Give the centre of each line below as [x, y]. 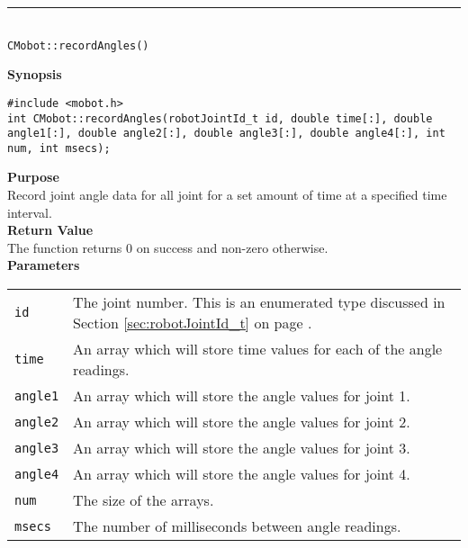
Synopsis [35, 74]
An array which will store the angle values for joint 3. [242, 448]
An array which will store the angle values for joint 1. [242, 396]
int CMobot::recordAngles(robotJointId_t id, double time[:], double [220, 118]
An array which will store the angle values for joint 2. [242, 422]
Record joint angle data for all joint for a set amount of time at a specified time [227, 195]
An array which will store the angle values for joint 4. [242, 474]
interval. [30, 212]
